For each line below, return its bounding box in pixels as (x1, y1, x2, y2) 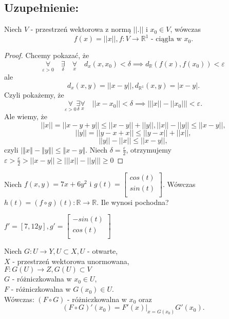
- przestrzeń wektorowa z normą (30, 24, 131, 34)
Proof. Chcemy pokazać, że (4, 50, 89, 61)
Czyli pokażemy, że (4, 89, 64, 100)
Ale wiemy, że (4, 111, 47, 122)
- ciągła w (150, 35, 182, 43)
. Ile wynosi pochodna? (97, 196, 169, 207)
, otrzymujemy (126, 144, 171, 155)
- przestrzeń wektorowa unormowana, (12, 255, 129, 266)
